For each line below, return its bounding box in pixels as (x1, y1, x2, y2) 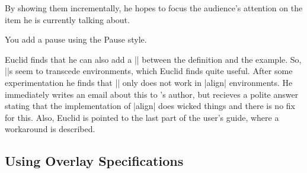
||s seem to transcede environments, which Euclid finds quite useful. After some (5, 65, 293, 77)
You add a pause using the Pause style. (5, 33, 147, 46)
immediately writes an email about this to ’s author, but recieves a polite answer (5, 88, 299, 100)
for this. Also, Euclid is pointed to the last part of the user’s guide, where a (5, 111, 279, 123)
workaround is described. (5, 123, 95, 135)
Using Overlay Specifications (5, 152, 184, 170)
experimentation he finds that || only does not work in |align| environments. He (5, 76, 293, 88)
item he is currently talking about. (5, 13, 130, 25)
